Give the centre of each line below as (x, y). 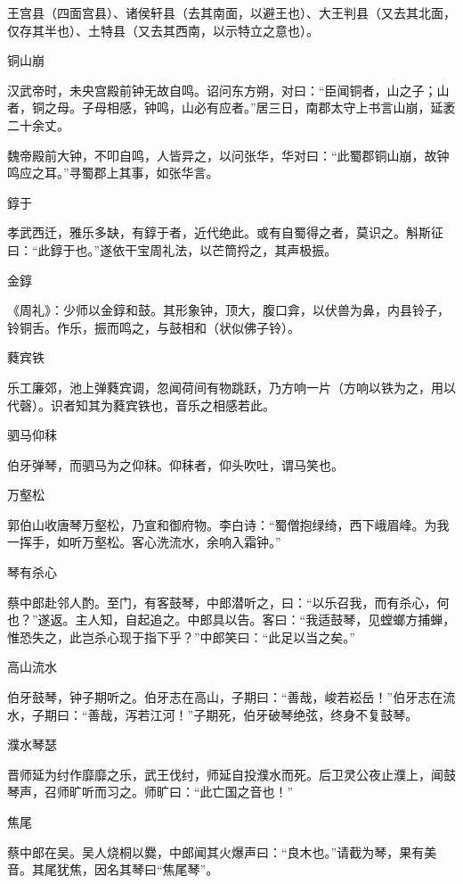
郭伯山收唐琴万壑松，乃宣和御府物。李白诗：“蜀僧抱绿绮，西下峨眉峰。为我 (228, 524)
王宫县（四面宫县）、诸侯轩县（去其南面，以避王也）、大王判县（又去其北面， (231, 12)
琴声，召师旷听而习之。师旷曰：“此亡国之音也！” (150, 792)
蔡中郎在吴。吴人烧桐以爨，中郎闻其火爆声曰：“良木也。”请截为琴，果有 (216, 851)
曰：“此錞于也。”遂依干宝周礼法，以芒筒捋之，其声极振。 (172, 249)
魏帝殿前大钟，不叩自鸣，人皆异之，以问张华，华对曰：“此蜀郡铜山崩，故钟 (228, 155)
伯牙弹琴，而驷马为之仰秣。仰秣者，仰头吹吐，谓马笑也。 (175, 464)
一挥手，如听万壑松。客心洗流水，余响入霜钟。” (144, 542)
